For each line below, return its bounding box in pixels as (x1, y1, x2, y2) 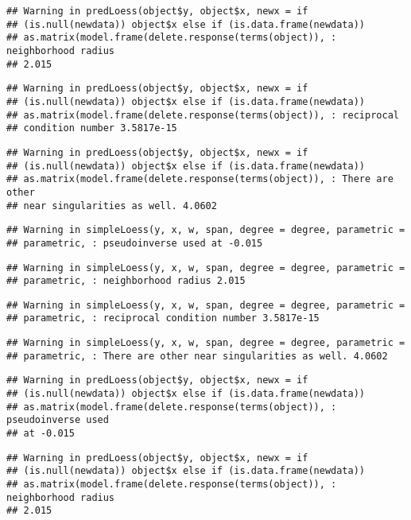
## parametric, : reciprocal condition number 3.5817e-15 (6, 312, 320, 324)
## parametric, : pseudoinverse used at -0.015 (6, 237, 263, 249)
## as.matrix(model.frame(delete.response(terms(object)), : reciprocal (6, 109, 399, 121)
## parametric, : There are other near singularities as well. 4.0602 (6, 350, 388, 362)
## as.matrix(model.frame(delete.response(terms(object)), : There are (6, 173, 394, 185)
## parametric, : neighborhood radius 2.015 (6, 275, 246, 287)
